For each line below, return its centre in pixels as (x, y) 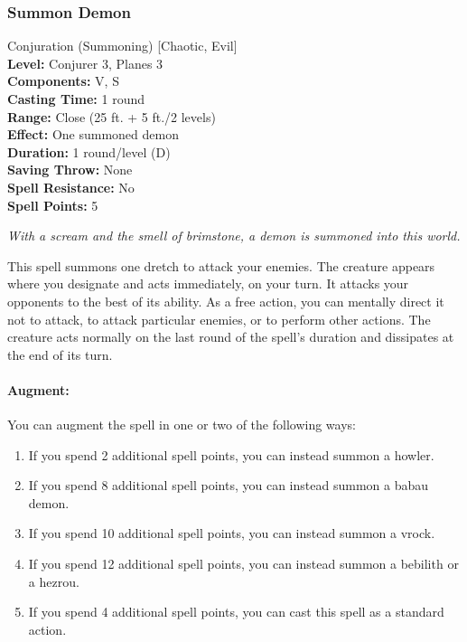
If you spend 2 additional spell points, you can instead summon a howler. (231, 454)
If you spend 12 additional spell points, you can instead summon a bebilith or (243, 564)
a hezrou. (54, 581)
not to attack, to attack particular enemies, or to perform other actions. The (219, 319)
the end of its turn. (60, 354)
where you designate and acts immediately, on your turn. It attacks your (208, 283)
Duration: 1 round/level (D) (89, 151)
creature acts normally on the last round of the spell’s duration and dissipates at (231, 337)
